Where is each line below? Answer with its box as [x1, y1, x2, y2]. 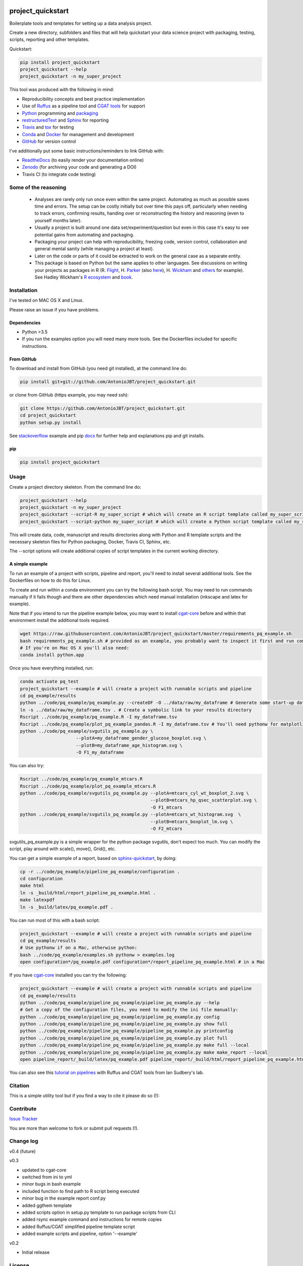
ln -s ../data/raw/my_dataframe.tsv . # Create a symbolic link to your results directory [20, 707, 252, 713]
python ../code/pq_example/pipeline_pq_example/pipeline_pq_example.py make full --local [20, 1042, 249, 1048]
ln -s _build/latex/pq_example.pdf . [20, 904, 114, 910]
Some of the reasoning [9, 184, 67, 191]
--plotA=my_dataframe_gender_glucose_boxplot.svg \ [76, 735, 207, 741]
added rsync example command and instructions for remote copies [22, 1216, 162, 1222]
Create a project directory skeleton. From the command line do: [9, 484, 141, 490]
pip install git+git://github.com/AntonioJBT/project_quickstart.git [20, 379, 196, 385]
